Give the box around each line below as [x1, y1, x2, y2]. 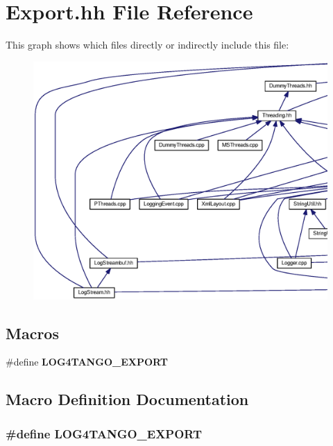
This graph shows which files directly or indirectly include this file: [6, 37, 289, 52]
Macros [6, 322, 59, 343]
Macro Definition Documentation [6, 388, 249, 410]
